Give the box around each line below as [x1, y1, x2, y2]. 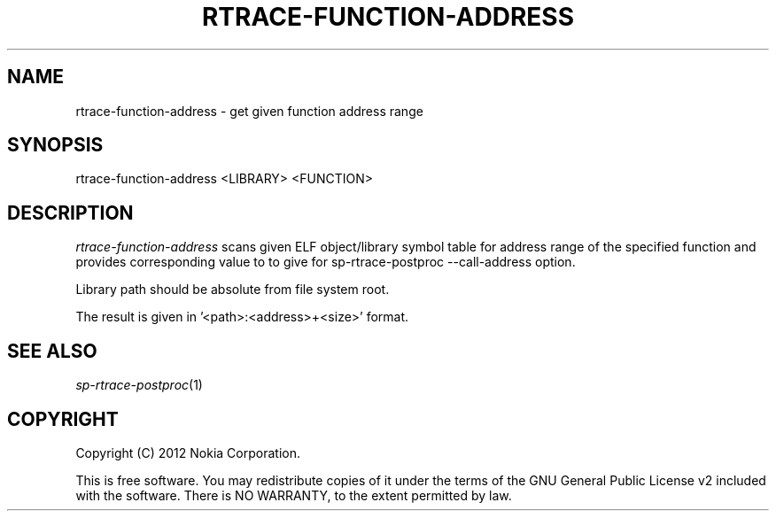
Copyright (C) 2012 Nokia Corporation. [75, 445, 300, 460]
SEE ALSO [7, 339, 97, 362]
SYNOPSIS [7, 134, 104, 157]
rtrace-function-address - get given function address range [75, 103, 423, 119]
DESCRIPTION [7, 201, 134, 224]
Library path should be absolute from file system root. [75, 282, 390, 298]
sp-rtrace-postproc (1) [75, 377, 203, 393]
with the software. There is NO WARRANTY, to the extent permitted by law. [75, 487, 512, 503]
